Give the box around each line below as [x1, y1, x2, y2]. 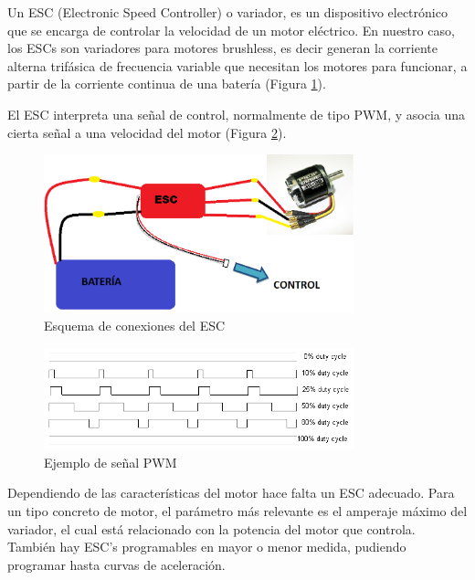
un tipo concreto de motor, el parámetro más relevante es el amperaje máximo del [7, 501, 468, 520]
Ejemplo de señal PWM [44, 452, 177, 471]
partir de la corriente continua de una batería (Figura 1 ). [7, 74, 326, 93]
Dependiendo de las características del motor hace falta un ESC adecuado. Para [7, 483, 455, 502]
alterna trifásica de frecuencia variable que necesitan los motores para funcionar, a [7, 56, 468, 75]
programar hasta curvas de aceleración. [7, 554, 226, 574]
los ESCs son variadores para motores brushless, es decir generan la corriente [7, 38, 438, 58]
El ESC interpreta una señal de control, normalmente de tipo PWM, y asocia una [7, 104, 466, 123]
